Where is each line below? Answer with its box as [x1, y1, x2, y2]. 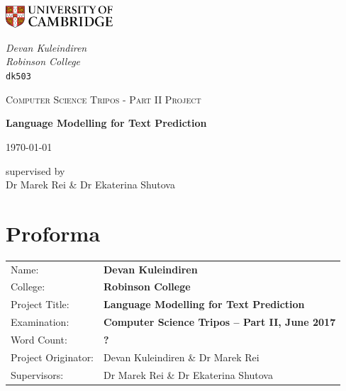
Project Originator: [11, 349, 94, 364]
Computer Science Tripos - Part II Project [6, 91, 201, 106]
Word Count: [11, 331, 67, 346]
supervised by [6, 163, 65, 178]
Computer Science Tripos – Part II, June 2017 [104, 314, 336, 329]
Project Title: [11, 297, 69, 312]
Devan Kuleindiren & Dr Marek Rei [104, 349, 259, 364]
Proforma [6, 218, 101, 247]
